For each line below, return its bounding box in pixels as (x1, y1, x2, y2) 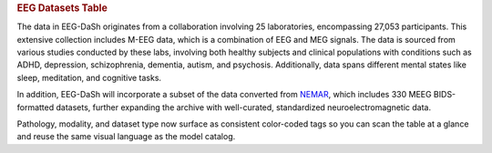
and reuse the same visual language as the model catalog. (16, 131, 236, 142)
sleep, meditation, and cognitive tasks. (16, 72, 162, 83)
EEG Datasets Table (16, 2, 108, 14)
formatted (16, 101, 55, 113)
